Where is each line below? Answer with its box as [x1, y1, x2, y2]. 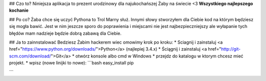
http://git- [221, 46, 241, 52]
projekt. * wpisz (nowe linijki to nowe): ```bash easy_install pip [9, 60, 134, 66]
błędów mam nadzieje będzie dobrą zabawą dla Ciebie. [9, 30, 122, 36]
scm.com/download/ [9, 53, 51, 59]
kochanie [9, 7, 29, 13]
